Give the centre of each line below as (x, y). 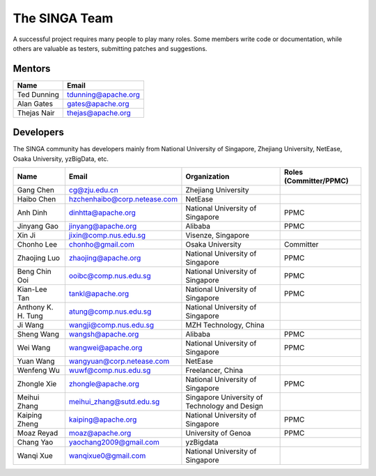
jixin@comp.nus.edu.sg (107, 236)
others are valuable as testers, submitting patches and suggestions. (110, 48)
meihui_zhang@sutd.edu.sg (114, 402)
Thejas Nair (36, 113)
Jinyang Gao (38, 227)
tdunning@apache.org (103, 94)
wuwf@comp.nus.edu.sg (110, 371)
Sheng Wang (38, 335)
